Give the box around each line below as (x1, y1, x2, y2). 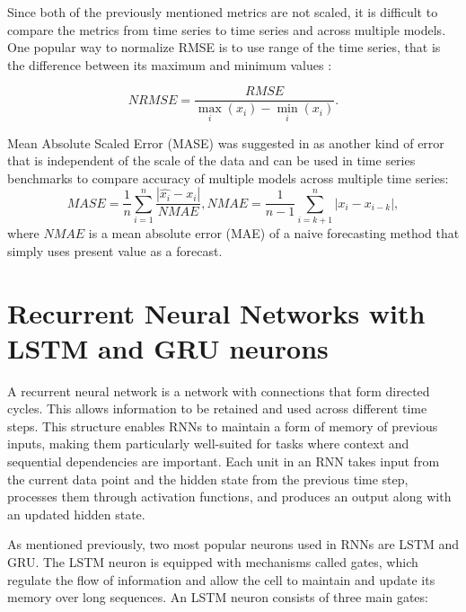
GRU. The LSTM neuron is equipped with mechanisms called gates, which (7, 553, 418, 572)
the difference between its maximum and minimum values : (7, 55, 332, 74)
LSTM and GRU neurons (7, 329, 329, 366)
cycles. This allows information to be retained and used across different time (7, 399, 427, 418)
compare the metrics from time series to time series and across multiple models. (7, 20, 446, 39)
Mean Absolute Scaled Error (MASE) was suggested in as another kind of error (7, 133, 444, 152)
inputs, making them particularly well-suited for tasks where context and (7, 434, 409, 453)
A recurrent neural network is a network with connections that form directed (7, 381, 430, 400)
